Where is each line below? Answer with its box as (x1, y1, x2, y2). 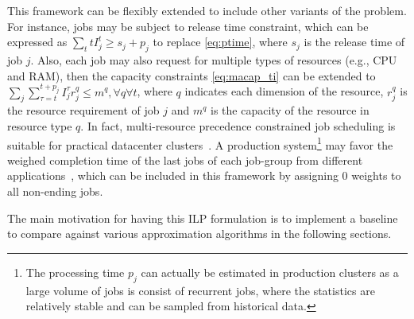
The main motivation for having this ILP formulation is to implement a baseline (7, 209, 398, 226)
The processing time (25, 263, 125, 280)
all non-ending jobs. (7, 182, 103, 199)
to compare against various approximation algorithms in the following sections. (7, 225, 392, 242)
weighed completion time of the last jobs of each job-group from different (7, 151, 363, 168)
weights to (351, 167, 401, 184)
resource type (7, 117, 72, 134)
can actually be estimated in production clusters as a (141, 263, 399, 280)
